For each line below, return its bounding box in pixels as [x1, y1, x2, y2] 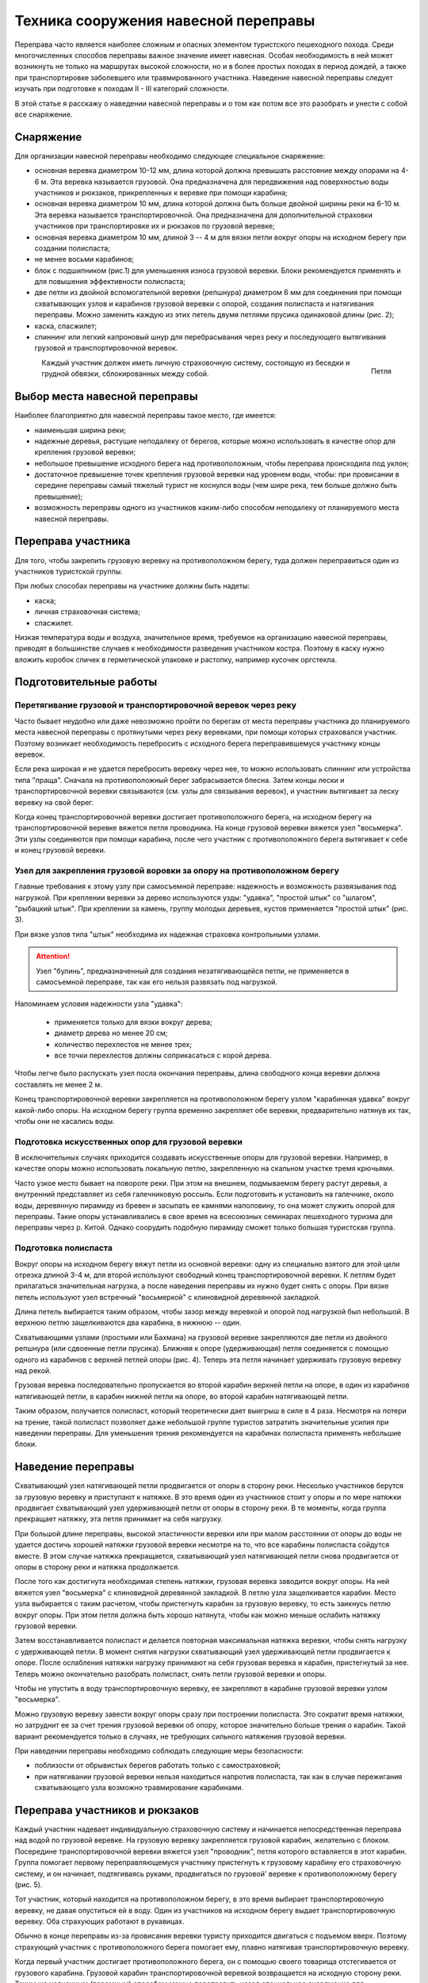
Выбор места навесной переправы [14, 389, 198, 404]
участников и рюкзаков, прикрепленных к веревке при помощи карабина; [34, 187, 289, 198]
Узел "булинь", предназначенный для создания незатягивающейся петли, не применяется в [36, 966, 350, 976]
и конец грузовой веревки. [14, 846, 106, 855]
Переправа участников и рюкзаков [14, 1803, 200, 1816]
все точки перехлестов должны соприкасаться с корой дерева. [54, 1050, 272, 1060]
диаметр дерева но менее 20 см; [54, 1028, 168, 1038]
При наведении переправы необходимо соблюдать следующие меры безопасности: [14, 1746, 304, 1755]
